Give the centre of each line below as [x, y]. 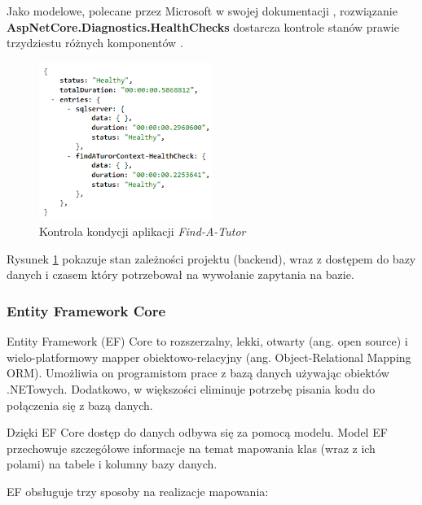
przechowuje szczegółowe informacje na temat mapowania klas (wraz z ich [191, 448]
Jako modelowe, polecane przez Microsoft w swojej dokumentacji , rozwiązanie [202, 11]
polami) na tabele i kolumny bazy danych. [112, 464]
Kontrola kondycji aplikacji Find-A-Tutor [143, 231]
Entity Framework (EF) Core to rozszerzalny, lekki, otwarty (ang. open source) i [207, 341]
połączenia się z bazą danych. [80, 405]
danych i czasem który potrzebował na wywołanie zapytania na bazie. [180, 274]
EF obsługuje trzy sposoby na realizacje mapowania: [138, 491]
